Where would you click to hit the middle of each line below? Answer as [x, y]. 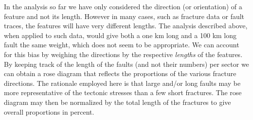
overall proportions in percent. [49, 111]
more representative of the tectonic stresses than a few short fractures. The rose [123, 92]
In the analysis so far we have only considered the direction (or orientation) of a [123, 6]
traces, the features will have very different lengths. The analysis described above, [126, 26]
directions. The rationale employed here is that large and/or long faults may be [122, 83]
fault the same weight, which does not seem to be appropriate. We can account [122, 45]
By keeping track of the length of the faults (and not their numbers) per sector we [126, 64]
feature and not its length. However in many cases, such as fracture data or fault [124, 16]
